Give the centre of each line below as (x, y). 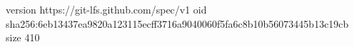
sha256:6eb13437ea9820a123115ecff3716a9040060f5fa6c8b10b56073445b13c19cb (177, 23)
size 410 (23, 37)
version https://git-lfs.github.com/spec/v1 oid (106, 9)
